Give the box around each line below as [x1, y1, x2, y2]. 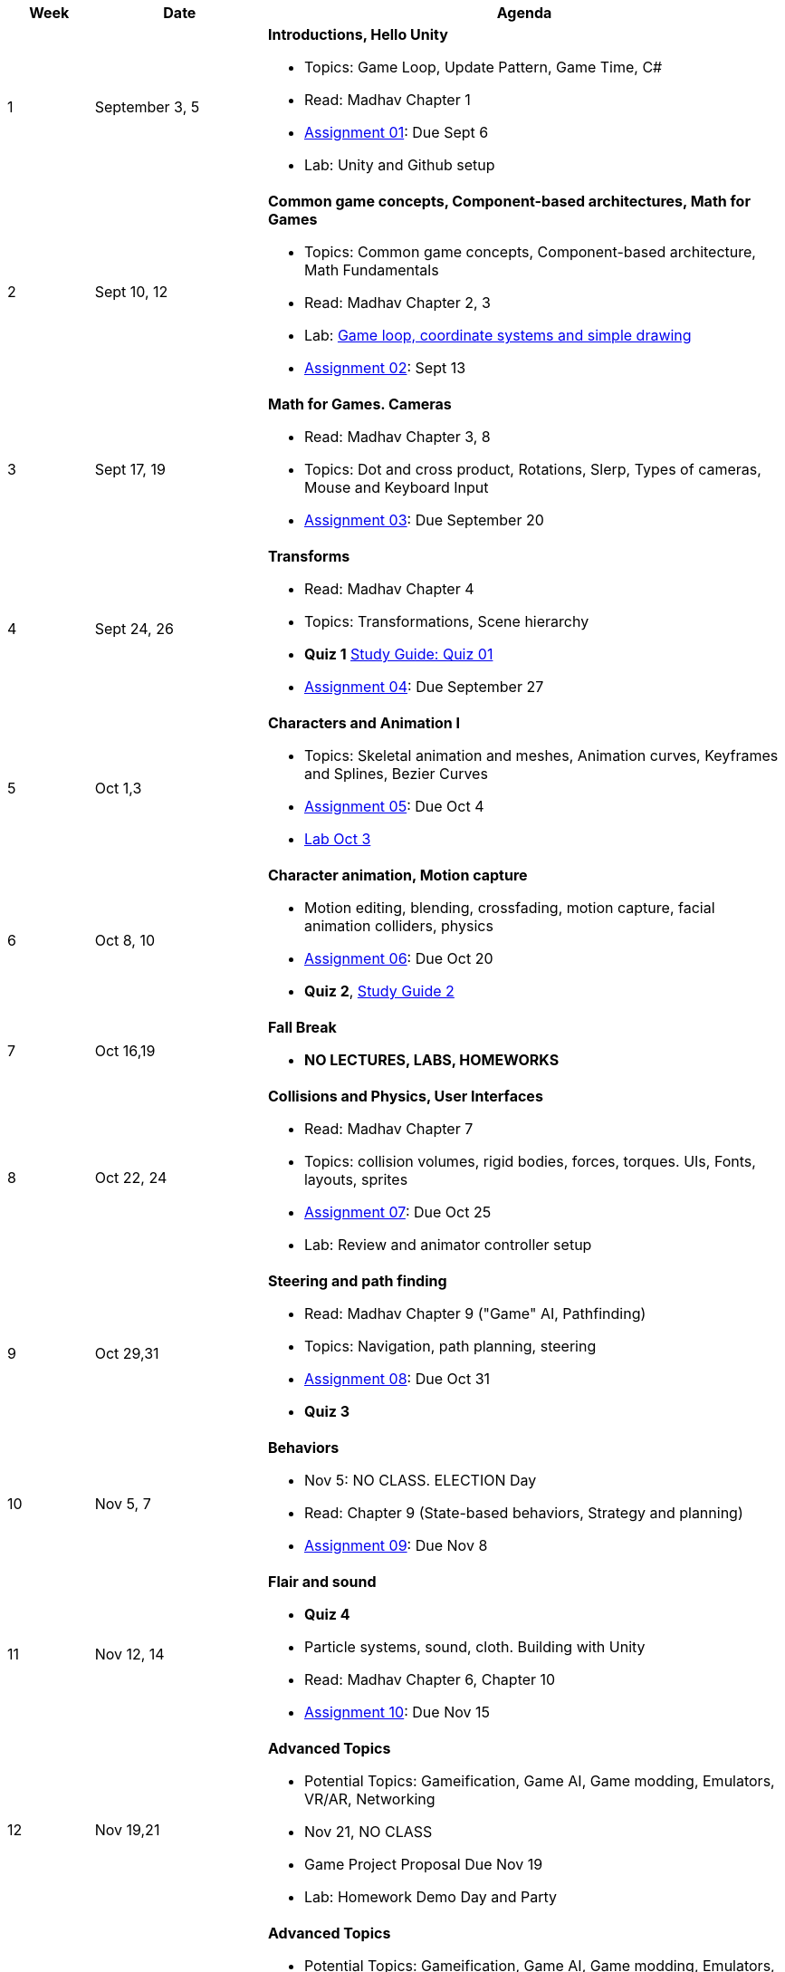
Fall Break [267, 1018, 337, 1036]
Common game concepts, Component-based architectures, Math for [267, 192, 751, 210]
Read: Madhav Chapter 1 [303, 91, 471, 109]
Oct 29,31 [94, 1344, 159, 1362]
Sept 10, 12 [94, 283, 168, 301]
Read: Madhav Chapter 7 [303, 1120, 474, 1138]
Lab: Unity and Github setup [303, 156, 495, 174]
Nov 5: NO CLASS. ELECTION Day [303, 1471, 537, 1489]
